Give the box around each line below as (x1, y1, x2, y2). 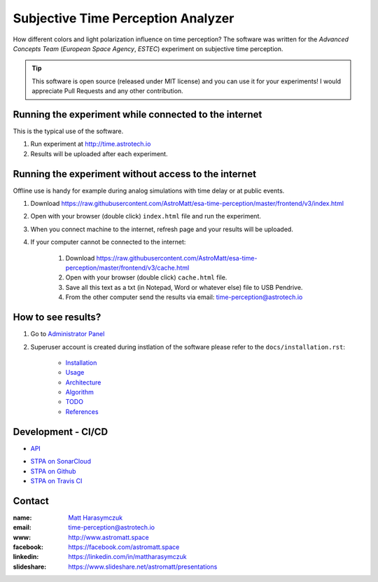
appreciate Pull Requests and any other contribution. (31, 87, 183, 95)
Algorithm (65, 388, 94, 396)
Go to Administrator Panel (30, 330, 105, 338)
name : (13, 513, 32, 522)
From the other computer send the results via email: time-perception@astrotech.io (65, 293, 303, 301)
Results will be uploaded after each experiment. (30, 149, 168, 158)
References (65, 407, 99, 416)
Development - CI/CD (13, 426, 108, 438)
